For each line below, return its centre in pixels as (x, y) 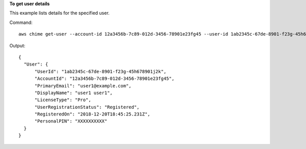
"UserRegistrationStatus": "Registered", (87, 107)
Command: (21, 22)
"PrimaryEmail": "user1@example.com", (83, 86)
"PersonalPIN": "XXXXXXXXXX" (71, 121)
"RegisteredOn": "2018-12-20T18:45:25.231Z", (92, 114)
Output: (17, 45)
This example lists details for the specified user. (59, 13)
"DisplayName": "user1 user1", (74, 93)
